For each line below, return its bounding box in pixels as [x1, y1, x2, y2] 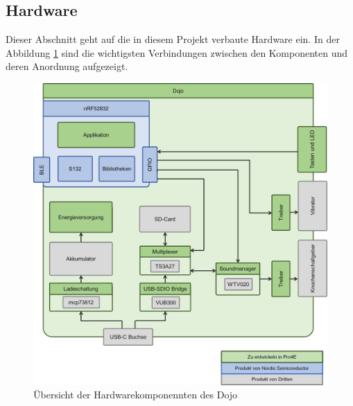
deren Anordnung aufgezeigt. [6, 59, 128, 73]
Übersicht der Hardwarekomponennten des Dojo [33, 387, 238, 402]
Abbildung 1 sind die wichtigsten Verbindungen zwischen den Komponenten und [6, 45, 348, 60]
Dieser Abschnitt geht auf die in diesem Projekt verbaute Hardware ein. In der [6, 32, 340, 46]
